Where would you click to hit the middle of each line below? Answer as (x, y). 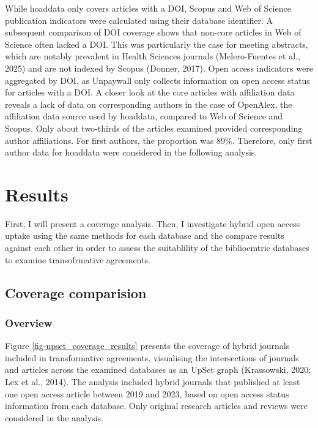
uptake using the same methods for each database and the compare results (145, 235)
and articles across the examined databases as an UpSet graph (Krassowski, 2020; (158, 370)
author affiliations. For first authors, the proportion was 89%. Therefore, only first (159, 140)
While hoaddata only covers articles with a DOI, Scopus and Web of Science (148, 8)
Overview (29, 322)
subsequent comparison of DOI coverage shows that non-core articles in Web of (153, 32)
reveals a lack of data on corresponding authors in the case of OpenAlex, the (149, 104)
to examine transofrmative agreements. (78, 259)
